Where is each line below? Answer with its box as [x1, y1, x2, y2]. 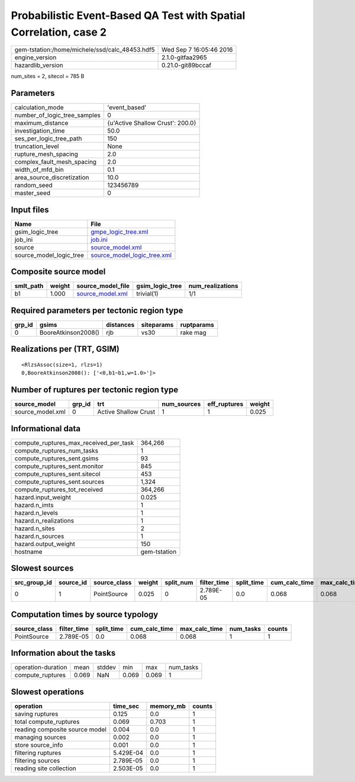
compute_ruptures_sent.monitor [14, 462, 104, 470]
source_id [58, 578, 87, 586]
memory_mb [150, 702, 186, 710]
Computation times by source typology [11, 609, 159, 619]
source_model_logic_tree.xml [91, 251, 172, 259]
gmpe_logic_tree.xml [91, 227, 149, 236]
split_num [164, 578, 193, 586]
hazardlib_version [14, 61, 63, 69]
